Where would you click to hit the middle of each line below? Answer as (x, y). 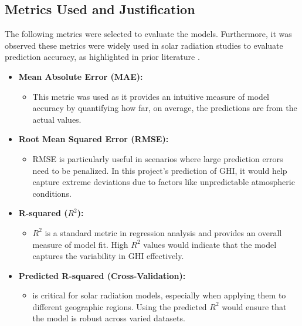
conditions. (52, 193)
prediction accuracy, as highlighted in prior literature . (102, 57)
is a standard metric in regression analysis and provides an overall (163, 232)
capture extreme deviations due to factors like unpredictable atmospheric (164, 182)
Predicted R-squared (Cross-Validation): (102, 275)
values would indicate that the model (210, 244)
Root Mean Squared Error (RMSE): (94, 139)
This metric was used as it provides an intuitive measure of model (151, 96)
